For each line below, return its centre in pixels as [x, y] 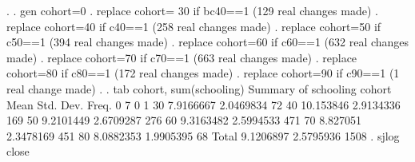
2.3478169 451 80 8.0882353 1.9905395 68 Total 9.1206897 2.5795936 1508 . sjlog [203, 135]
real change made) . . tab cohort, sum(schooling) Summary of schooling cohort [199, 88]
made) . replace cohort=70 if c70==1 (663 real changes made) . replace [182, 57]
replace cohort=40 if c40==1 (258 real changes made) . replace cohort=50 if [194, 26]
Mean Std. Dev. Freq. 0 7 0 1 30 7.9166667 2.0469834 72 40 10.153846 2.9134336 [204, 104]
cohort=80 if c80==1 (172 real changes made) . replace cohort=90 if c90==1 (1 [203, 73]
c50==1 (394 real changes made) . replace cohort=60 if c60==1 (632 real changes [208, 42]
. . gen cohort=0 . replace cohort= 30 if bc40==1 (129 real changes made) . [192, 10]
